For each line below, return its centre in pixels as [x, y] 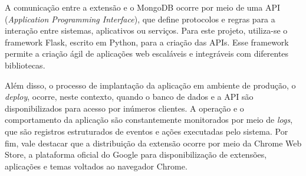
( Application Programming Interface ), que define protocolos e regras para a [140, 19]
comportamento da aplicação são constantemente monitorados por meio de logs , [149, 120]
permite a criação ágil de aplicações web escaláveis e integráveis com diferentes [147, 53]
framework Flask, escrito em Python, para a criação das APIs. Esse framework [147, 42]
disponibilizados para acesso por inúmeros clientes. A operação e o [124, 108]
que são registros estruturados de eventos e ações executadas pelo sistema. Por [147, 131]
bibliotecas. [25, 65]
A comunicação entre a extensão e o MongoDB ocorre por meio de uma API [143, 7]
